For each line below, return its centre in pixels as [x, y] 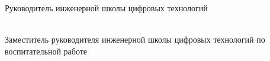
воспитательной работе [46, 51]
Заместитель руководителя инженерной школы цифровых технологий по [135, 39]
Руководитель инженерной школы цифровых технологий [106, 8]
